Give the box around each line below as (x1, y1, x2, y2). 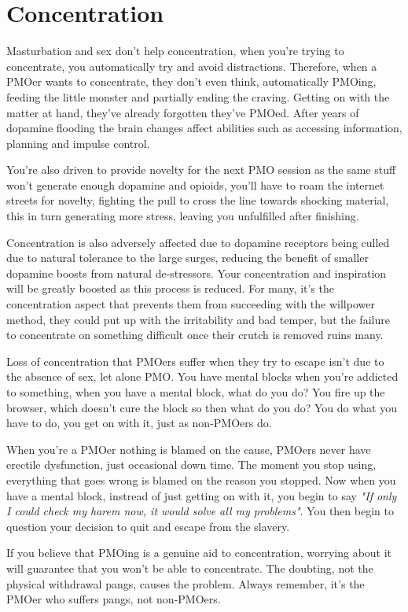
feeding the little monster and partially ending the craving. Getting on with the (6, 88, 390, 105)
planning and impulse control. (6, 135, 150, 151)
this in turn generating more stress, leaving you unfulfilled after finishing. (6, 208, 359, 224)
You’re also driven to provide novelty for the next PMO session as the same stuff (6, 161, 396, 178)
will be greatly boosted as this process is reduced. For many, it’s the (6, 280, 334, 297)
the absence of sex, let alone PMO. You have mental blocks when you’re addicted (6, 368, 399, 385)
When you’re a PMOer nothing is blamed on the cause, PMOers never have (6, 441, 371, 457)
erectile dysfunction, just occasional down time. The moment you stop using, (6, 456, 377, 473)
